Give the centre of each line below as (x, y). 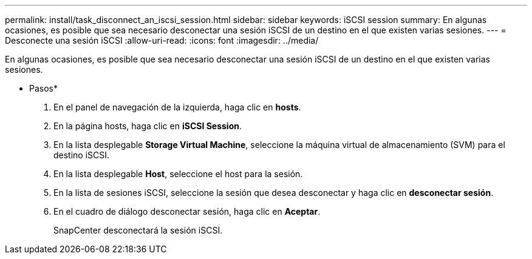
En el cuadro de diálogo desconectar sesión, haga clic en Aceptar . (187, 211)
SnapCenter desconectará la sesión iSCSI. (138, 230)
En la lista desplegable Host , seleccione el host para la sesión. (178, 174)
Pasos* (43, 88)
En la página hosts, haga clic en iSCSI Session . (148, 126)
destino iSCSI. (82, 155)
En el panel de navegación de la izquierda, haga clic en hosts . (177, 107)
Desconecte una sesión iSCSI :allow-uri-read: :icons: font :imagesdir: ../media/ (162, 40)
